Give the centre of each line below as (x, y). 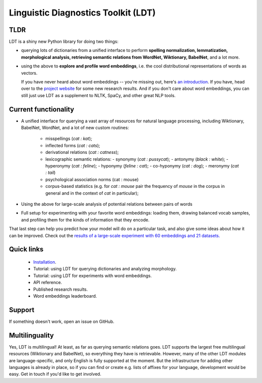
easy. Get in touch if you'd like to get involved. (55, 374)
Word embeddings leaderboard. (65, 296)
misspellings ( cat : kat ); (69, 139)
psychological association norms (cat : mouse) (92, 179)
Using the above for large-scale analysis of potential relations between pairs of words (107, 204)
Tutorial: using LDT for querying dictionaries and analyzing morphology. (105, 269)
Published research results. (61, 289)
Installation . (45, 262)
